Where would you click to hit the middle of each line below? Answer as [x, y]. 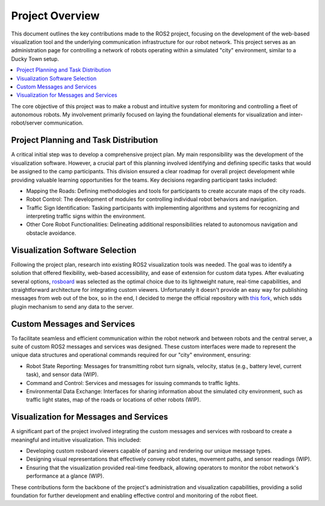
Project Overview [55, 16]
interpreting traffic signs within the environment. [86, 216]
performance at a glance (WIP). [65, 476]
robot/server [27, 123]
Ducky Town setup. [35, 59]
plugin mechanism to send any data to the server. [72, 306]
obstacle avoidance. [51, 233]
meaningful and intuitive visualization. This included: [76, 440]
